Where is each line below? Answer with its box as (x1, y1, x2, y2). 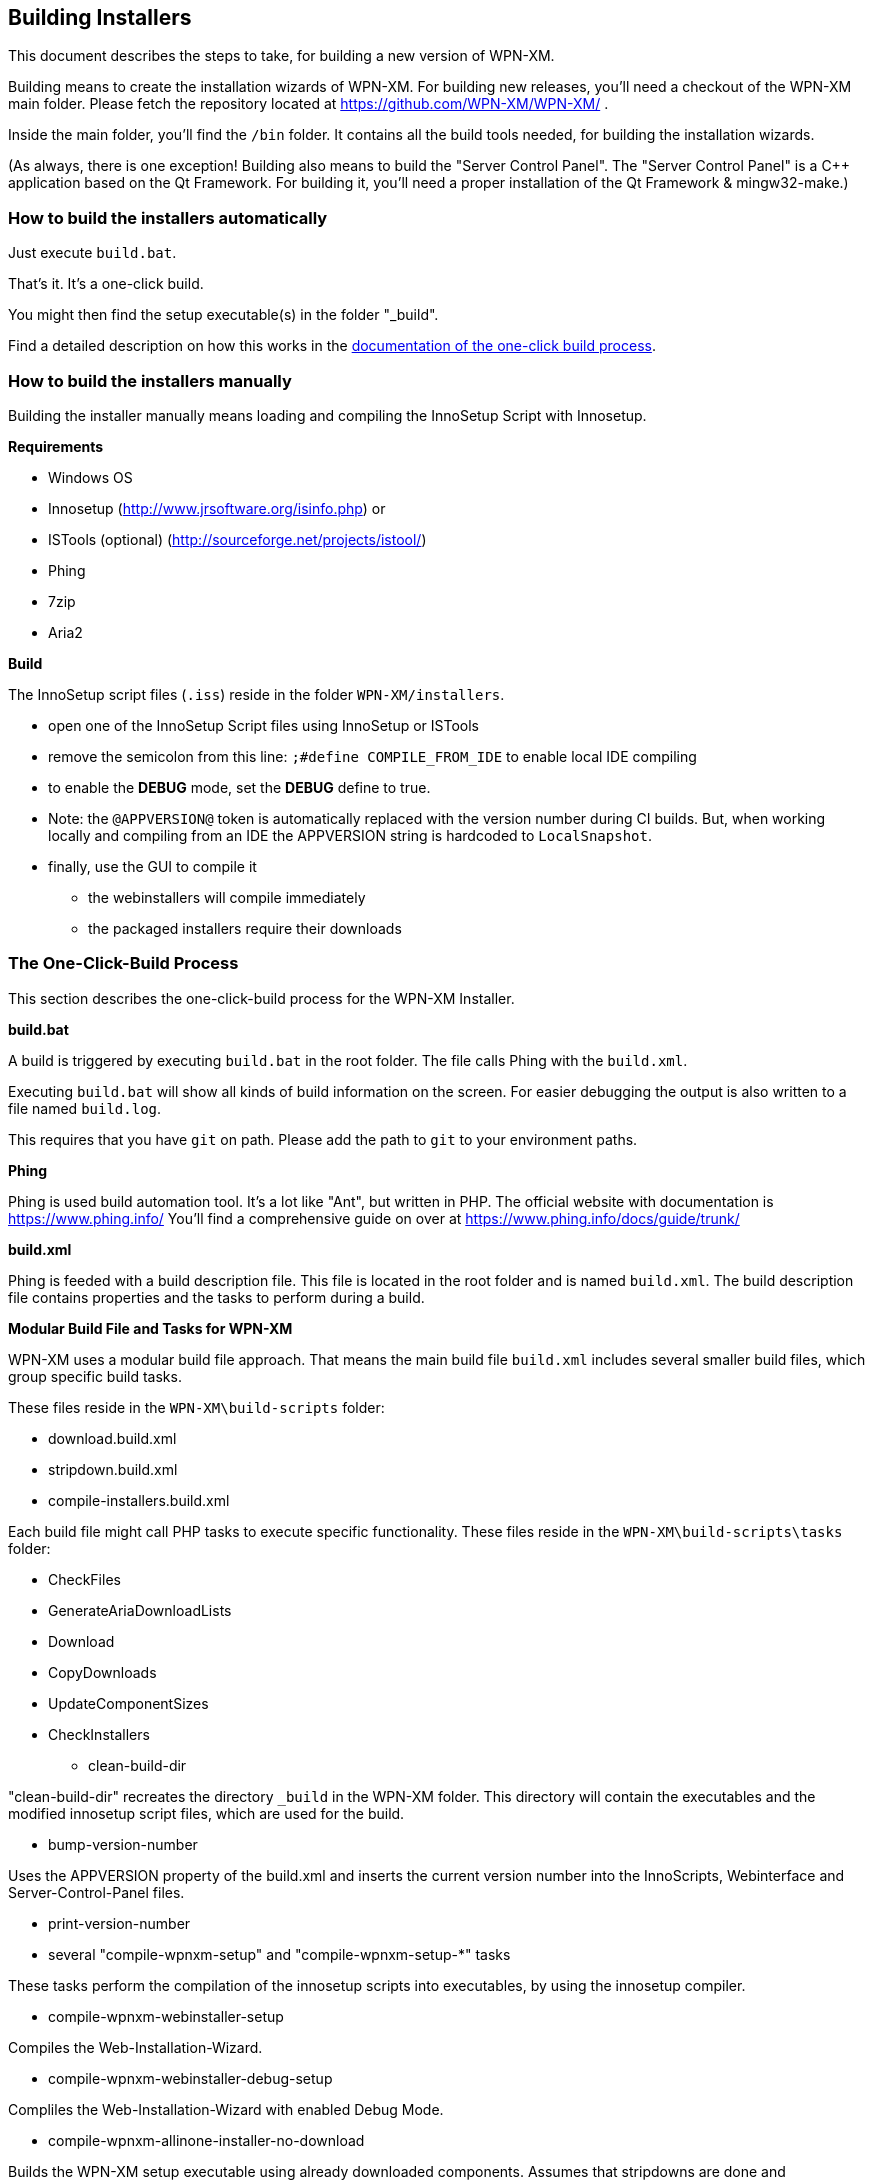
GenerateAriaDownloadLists (48, 1601, 232, 1619)
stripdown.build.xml (48, 1460, 178, 1478)
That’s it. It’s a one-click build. (8, 275, 204, 293)
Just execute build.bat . (8, 244, 177, 262)
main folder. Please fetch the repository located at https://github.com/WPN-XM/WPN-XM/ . (8, 95, 609, 113)
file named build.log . (8, 1099, 162, 1117)
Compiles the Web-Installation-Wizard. (8, 2038, 263, 2056)
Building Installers (8, 5, 192, 30)
